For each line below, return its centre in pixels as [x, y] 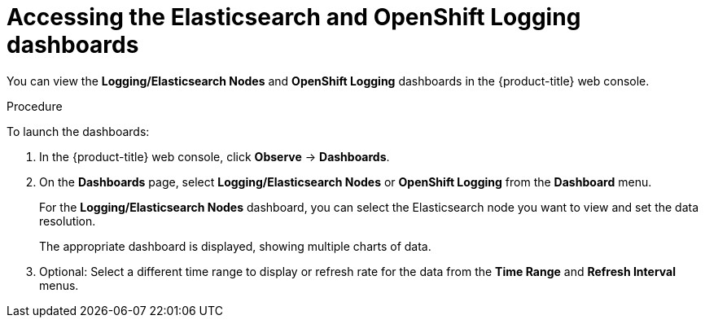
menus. [59, 285]
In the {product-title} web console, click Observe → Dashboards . [215, 156]
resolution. [68, 221]
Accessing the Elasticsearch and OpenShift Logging [294, 17]
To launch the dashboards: [78, 131]
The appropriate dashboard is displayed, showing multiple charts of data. [235, 246]
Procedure [35, 106]
